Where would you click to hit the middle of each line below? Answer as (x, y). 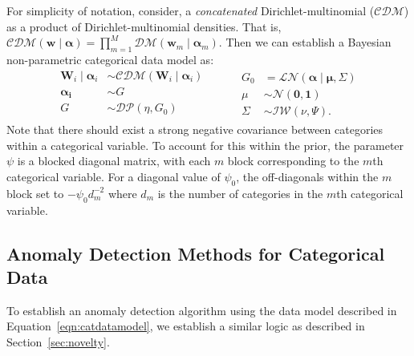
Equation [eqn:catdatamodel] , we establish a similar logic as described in (186, 326)
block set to (35, 193)
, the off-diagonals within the (307, 176)
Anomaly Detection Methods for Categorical (196, 253)
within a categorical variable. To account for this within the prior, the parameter (205, 145)
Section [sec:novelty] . (58, 341)
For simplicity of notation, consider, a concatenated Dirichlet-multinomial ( (191, 10)
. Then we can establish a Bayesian (305, 42)
